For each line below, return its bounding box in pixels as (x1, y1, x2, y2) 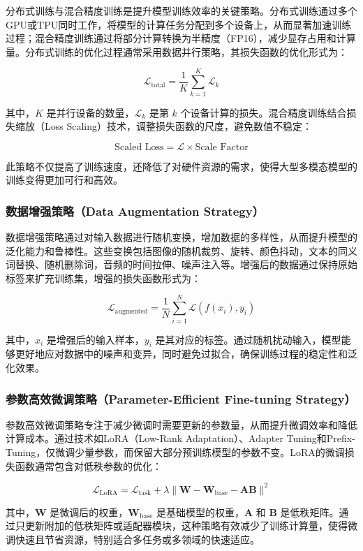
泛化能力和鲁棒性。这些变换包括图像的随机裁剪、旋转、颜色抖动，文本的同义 (6, 243, 357, 258)
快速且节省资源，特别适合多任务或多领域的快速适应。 (15, 531, 260, 546)
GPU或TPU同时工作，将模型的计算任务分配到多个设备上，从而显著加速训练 (6, 17, 352, 31)
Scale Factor (195, 142, 249, 152)
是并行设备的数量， (46, 105, 135, 119)
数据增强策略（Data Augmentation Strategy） (6, 202, 264, 219)
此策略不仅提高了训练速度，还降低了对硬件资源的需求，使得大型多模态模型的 (6, 159, 357, 173)
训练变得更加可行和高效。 (6, 172, 123, 187)
